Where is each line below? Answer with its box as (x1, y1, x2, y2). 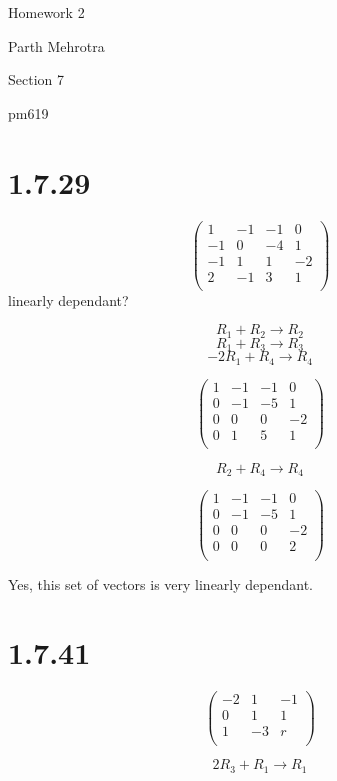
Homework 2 (8, 2, 85, 22)
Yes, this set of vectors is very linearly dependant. (8, 573, 313, 594)
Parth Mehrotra (8, 35, 105, 56)
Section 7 (8, 69, 64, 90)
